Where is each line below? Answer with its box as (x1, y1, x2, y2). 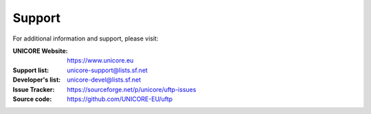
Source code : (12, 95, 52, 103)
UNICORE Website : (12, 47, 68, 55)
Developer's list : (12, 76, 61, 84)
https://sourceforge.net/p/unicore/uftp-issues (67, 85, 196, 93)
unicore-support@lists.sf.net (67, 66, 148, 74)
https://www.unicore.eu (67, 56, 134, 65)
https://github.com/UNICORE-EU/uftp (67, 95, 173, 103)
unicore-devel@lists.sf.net (67, 76, 141, 84)
